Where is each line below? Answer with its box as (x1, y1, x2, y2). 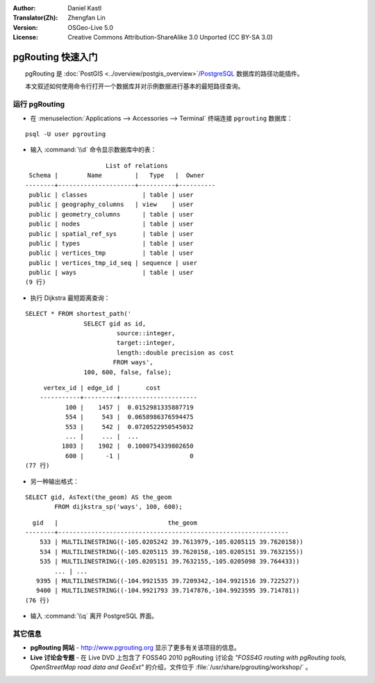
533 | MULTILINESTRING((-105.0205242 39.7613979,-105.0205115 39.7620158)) (39, 538, 303, 546)
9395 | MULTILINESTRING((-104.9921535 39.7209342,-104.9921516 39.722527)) (35, 577, 300, 585)
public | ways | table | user (28, 269, 194, 277)
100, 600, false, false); (83, 368, 172, 376)
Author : (12, 4, 36, 12)
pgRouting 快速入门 (12, 51, 98, 62)
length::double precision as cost (116, 348, 234, 357)
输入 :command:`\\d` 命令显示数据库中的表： (30, 146, 157, 154)
